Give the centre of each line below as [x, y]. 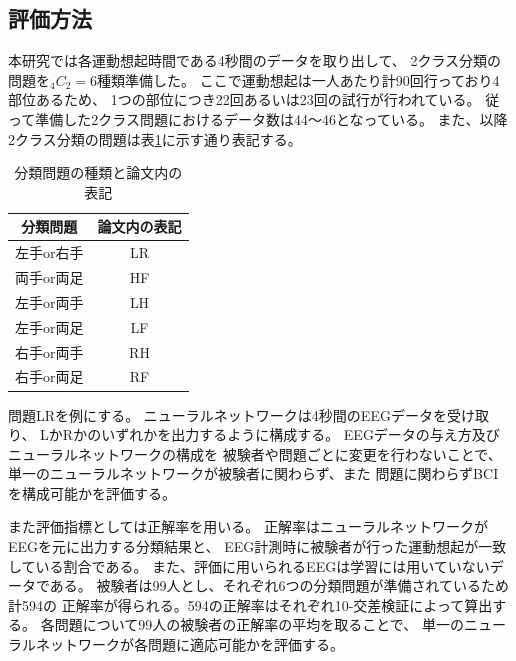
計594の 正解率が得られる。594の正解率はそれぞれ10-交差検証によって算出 [250, 604]
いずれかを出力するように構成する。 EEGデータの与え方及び [300, 434]
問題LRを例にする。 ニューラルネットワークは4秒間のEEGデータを [227, 414]
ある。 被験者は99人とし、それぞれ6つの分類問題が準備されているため [279, 585]
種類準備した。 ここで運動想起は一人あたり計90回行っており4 [298, 79]
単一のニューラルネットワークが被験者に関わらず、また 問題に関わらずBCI [253, 473]
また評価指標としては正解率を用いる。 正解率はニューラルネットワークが [248, 526]
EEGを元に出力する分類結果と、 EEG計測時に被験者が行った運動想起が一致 [257, 546]
